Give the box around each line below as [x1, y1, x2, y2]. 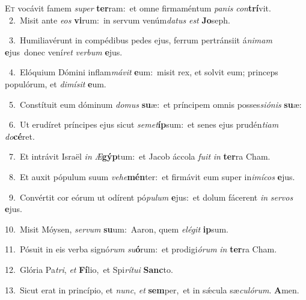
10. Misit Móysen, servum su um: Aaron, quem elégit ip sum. [5, 222, 229, 235]
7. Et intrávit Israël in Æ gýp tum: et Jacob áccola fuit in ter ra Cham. [8, 150, 271, 163]
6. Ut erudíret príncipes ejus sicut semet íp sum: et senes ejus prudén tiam [8, 118, 279, 131]
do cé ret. [5, 130, 35, 142]
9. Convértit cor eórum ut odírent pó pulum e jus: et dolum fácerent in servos [8, 190, 293, 203]
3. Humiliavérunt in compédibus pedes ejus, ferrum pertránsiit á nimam [8, 34, 272, 46]
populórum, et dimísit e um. [5, 77, 106, 90]
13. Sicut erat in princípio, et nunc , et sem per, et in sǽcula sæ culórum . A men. [5, 283, 299, 296]
